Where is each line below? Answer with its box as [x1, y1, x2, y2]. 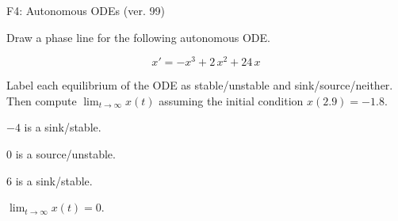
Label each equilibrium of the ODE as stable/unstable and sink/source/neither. [6, 77, 393, 93]
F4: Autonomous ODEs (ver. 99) [6, 2, 165, 18]
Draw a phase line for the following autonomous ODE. [6, 29, 270, 45]
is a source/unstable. [15, 146, 116, 162]
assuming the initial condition [159, 92, 304, 109]
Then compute [6, 92, 77, 109]
